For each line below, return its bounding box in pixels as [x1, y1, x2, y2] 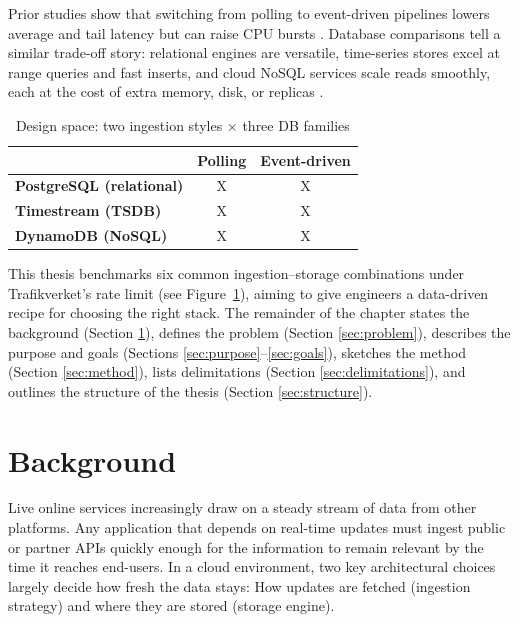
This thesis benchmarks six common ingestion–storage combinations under [8, 263, 465, 284]
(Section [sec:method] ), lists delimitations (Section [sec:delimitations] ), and [8, 361, 466, 382]
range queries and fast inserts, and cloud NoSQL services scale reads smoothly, [8, 61, 491, 82]
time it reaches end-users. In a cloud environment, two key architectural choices [8, 556, 496, 577]
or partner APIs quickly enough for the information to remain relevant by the [8, 536, 484, 557]
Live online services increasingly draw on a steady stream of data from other [8, 497, 477, 518]
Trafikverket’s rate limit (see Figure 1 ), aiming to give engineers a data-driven [8, 282, 489, 303]
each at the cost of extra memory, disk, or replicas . [8, 81, 324, 102]
